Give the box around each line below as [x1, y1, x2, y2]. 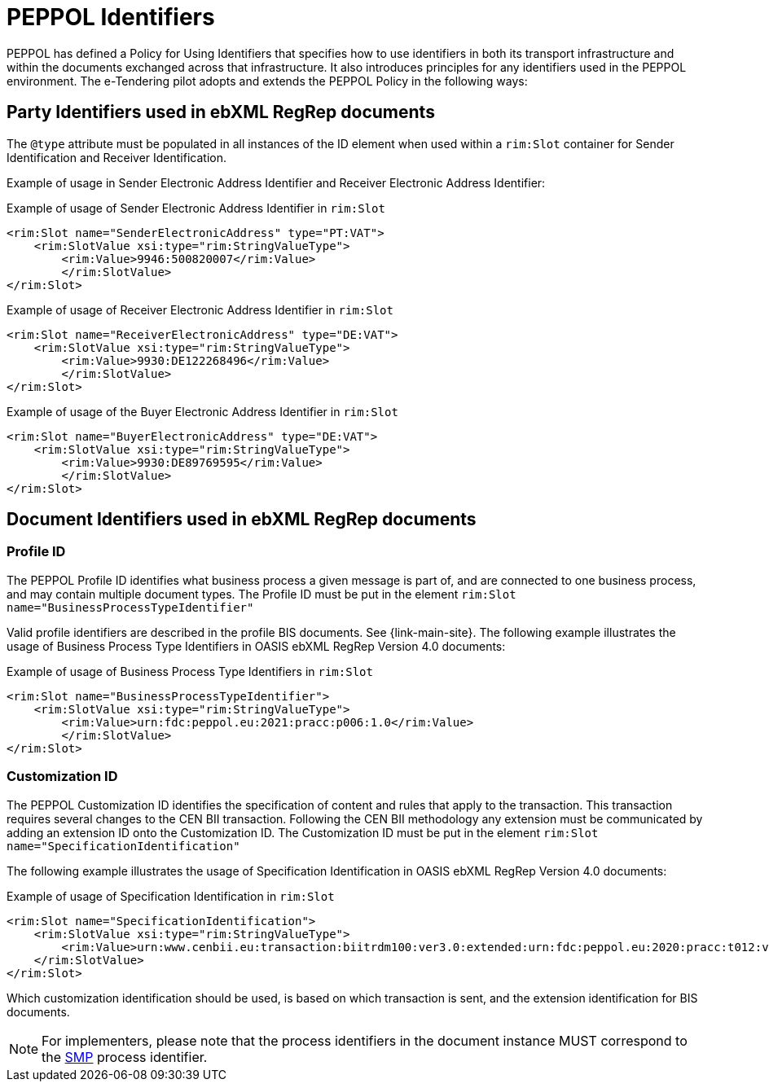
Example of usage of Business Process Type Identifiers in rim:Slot [7, 664, 373, 678]
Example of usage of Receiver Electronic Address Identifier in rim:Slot [7, 302, 393, 317]
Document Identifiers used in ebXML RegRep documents [7, 509, 477, 530]
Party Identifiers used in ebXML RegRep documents [7, 102, 435, 123]
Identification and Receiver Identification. [7, 150, 226, 165]
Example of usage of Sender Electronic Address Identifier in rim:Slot [7, 200, 385, 215]
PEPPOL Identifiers [7, 3, 215, 31]
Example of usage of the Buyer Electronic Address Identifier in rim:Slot [7, 404, 398, 419]
